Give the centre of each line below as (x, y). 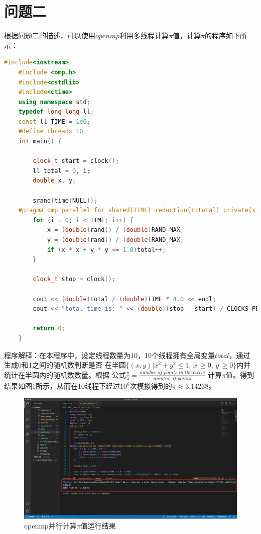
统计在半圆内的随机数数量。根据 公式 (65, 374)
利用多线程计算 (144, 35)
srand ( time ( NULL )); (65, 200)
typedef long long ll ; (56, 112)
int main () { (40, 142)
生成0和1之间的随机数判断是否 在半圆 (65, 365)
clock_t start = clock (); (76, 161)
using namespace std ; (54, 102)
